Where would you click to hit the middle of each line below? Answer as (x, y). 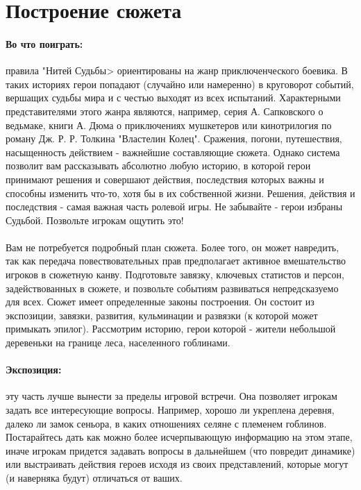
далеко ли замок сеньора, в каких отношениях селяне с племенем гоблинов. (166, 423)
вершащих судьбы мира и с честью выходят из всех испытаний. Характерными (173, 98)
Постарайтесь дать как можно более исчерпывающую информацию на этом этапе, (179, 437)
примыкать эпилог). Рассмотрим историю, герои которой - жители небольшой (171, 329)
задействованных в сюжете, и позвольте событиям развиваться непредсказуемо (172, 288)
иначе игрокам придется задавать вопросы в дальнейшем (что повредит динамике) (180, 450)
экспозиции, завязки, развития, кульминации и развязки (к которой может (162, 315)
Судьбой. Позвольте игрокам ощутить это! (95, 220)
